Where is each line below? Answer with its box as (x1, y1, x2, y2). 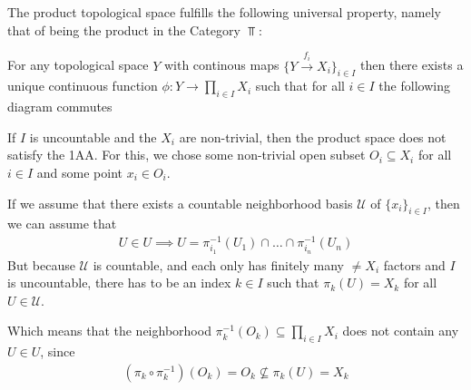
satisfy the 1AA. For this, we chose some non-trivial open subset (7, 145, 366, 164)
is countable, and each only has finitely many (93, 255, 344, 274)
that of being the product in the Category (7, 20, 240, 39)
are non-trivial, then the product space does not (179, 127, 446, 146)
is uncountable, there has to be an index (7, 273, 231, 292)
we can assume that (7, 214, 117, 233)
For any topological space (7, 55, 149, 74)
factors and (383, 255, 446, 274)
